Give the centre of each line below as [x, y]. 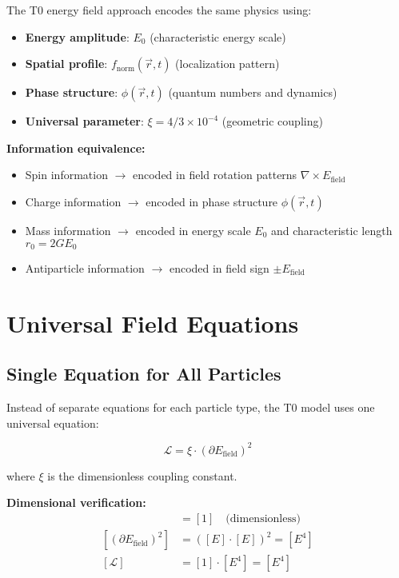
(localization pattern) [227, 64]
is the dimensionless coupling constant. [142, 475]
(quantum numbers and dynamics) [253, 92]
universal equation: [53, 423]
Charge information [73, 201]
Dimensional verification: [76, 502]
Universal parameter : [84, 121]
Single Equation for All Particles [144, 374]
